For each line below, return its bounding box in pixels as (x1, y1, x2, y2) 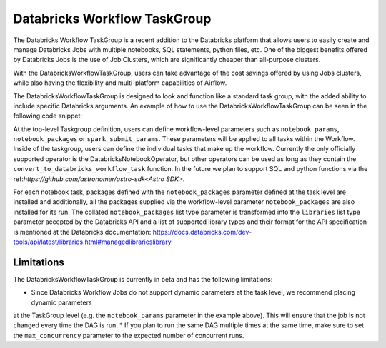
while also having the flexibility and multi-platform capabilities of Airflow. (13, 78, 227, 87)
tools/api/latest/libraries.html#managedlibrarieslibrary (13, 237, 172, 246)
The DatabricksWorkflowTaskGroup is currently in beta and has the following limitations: (13, 275, 273, 283)
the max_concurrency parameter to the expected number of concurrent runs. (13, 331, 244, 339)
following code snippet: (13, 111, 82, 121)
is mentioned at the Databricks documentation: (13, 227, 152, 236)
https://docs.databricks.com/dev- (152, 227, 252, 236)
